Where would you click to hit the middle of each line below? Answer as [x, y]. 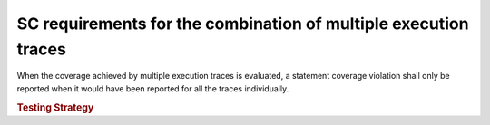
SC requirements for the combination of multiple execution [243, 24]
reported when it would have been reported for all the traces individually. [153, 88]
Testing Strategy [55, 107]
